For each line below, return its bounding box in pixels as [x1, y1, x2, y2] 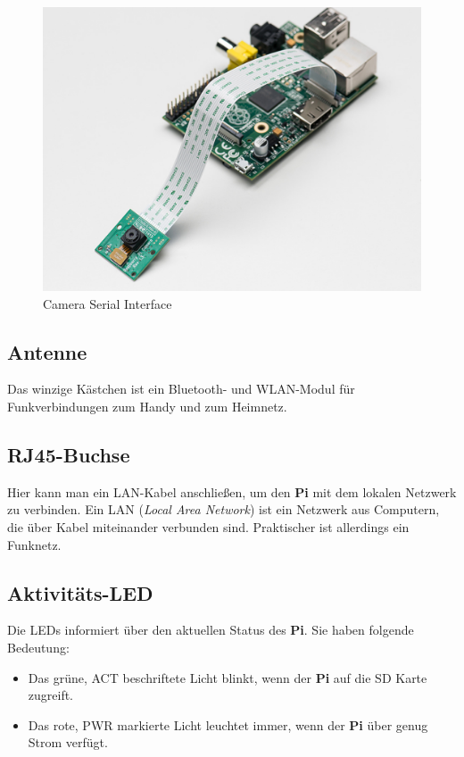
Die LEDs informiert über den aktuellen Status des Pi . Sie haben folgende [7, 620, 414, 639]
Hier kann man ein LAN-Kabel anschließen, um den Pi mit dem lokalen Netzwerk [7, 482, 457, 501]
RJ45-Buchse [7, 440, 130, 468]
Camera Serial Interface [43, 294, 172, 312]
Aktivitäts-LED [7, 578, 153, 606]
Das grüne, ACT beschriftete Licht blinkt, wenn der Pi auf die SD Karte [28, 668, 427, 686]
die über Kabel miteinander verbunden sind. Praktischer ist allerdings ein [7, 517, 410, 536]
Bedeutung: [7, 637, 70, 656]
